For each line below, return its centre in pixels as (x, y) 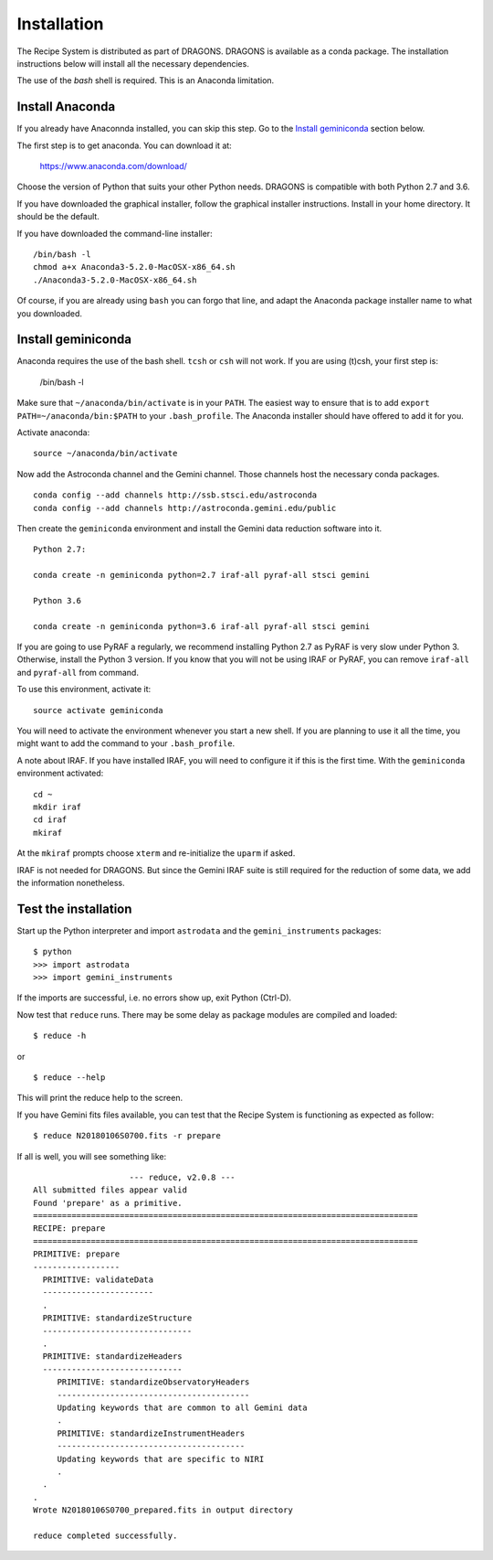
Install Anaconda (66, 107)
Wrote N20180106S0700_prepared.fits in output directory (163, 1510)
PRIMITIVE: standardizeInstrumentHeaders (151, 1433)
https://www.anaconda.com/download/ (113, 166)
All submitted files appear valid (110, 1190)
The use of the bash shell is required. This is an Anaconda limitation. (146, 80)
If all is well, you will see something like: (92, 1156)
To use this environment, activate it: (84, 689)
